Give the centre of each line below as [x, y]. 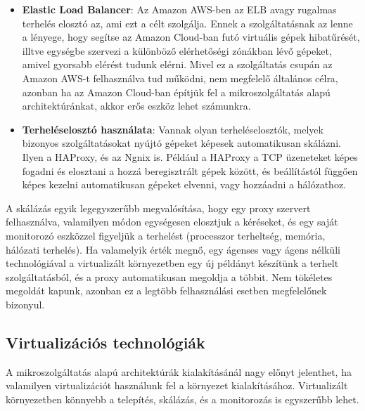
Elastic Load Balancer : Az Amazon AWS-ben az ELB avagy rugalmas [179, 9]
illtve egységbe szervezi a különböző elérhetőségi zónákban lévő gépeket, [177, 50]
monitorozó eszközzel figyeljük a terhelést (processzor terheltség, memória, [166, 235]
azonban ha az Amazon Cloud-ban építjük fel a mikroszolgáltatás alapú [176, 92]
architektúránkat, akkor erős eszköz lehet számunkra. [136, 106]
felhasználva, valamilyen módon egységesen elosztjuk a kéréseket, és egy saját [172, 222]
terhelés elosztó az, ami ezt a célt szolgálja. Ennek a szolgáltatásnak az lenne [187, 23]
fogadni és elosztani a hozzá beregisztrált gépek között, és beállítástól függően [190, 170]
